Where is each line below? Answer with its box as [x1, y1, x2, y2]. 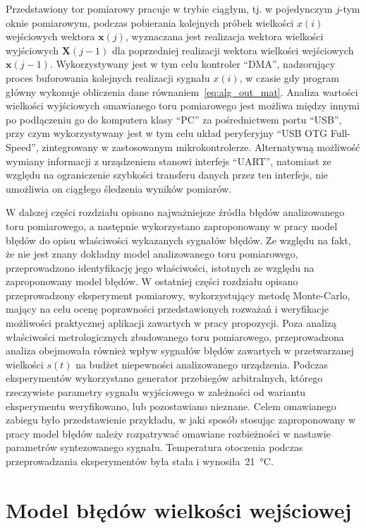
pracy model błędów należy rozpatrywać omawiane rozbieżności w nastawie [6, 426, 331, 440]
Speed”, [6, 139, 39, 154]
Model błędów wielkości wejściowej [6, 495, 352, 524]
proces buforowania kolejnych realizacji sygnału [6, 70, 210, 85]
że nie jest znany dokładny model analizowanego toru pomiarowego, [6, 246, 298, 261]
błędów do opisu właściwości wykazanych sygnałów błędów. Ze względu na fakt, [6, 232, 351, 247]
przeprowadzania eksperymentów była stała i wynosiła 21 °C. [6, 454, 274, 468]
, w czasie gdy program [239, 70, 339, 85]
